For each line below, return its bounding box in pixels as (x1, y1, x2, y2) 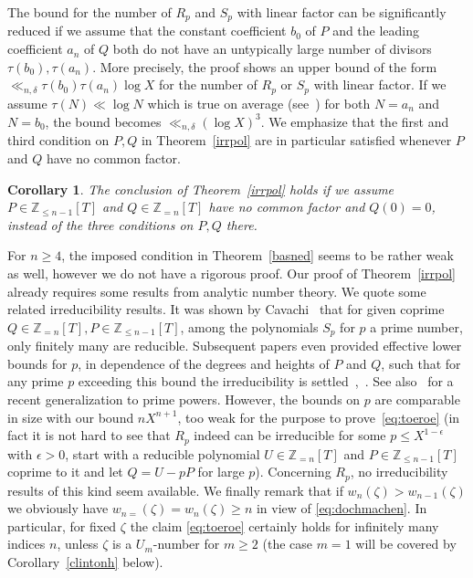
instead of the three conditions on (7, 215, 194, 234)
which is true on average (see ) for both (147, 94, 371, 113)
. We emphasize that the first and (260, 111, 449, 131)
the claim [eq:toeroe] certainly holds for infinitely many (130, 516, 439, 535)
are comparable (374, 390, 460, 408)
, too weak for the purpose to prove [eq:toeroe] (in (177, 407, 460, 426)
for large (197, 462, 245, 481)
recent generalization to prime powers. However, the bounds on (7, 390, 361, 408)
